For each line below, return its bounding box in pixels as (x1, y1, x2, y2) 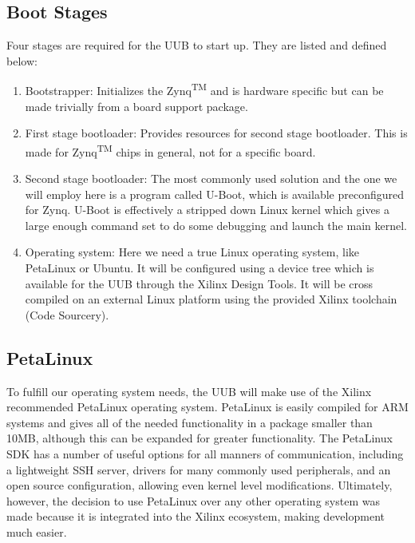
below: (6, 52, 38, 69)
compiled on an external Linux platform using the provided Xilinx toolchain (25, 291, 397, 307)
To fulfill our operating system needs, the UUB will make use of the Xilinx (6, 382, 372, 399)
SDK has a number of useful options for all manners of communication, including (6, 446, 404, 462)
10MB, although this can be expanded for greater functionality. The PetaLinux (6, 430, 393, 446)
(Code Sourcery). (25, 306, 109, 323)
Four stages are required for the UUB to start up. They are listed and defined (6, 37, 387, 54)
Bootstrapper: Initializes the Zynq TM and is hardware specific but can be (25, 80, 384, 99)
